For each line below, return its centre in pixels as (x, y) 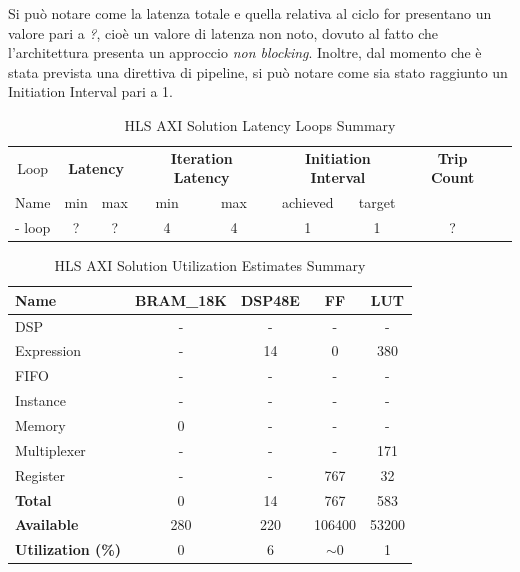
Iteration (201, 157)
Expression (48, 350)
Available (47, 524)
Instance (41, 400)
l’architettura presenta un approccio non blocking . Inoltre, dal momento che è (245, 52)
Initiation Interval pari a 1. (90, 91)
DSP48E (270, 299)
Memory (40, 425)
